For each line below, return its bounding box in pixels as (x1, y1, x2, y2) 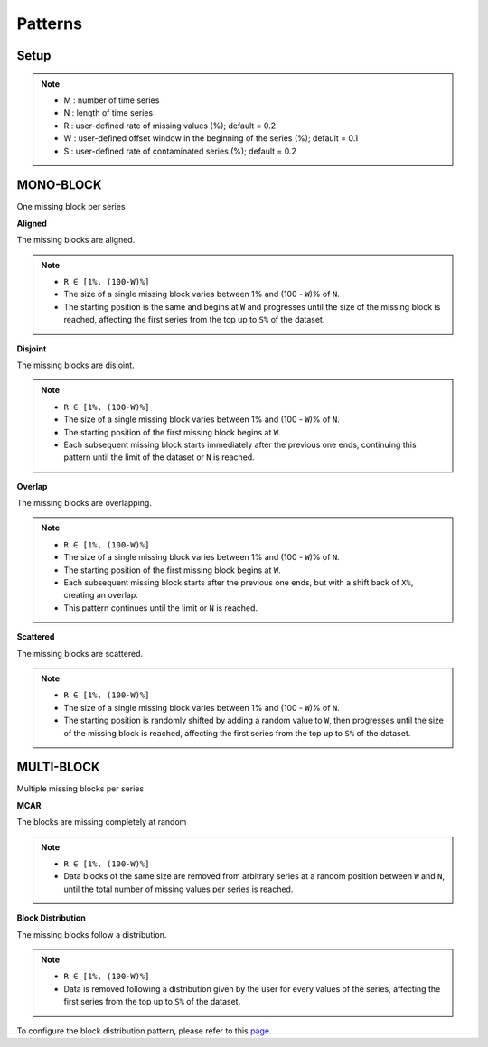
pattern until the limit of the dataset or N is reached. (63, 452, 255, 463)
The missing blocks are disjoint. (16, 360, 135, 370)
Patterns (16, 14, 83, 33)
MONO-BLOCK (16, 177, 102, 193)
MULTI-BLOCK (16, 760, 100, 775)
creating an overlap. (63, 590, 139, 601)
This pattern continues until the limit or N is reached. (63, 602, 258, 613)
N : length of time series (63, 108, 154, 118)
